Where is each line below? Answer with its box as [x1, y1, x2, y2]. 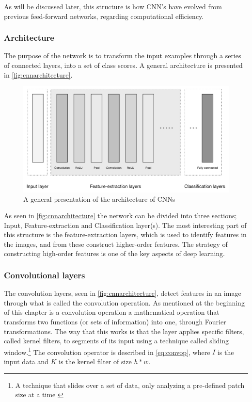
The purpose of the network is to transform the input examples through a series [4, 50, 241, 61]
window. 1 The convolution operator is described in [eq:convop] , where [4, 345, 210, 357]
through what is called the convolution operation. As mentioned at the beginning [4, 297, 245, 307]
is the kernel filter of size [59, 356, 132, 366]
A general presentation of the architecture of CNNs [23, 194, 175, 204]
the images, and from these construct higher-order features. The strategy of [4, 239, 228, 249]
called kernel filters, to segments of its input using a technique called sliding [4, 336, 229, 346]
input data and [4, 356, 48, 366]
